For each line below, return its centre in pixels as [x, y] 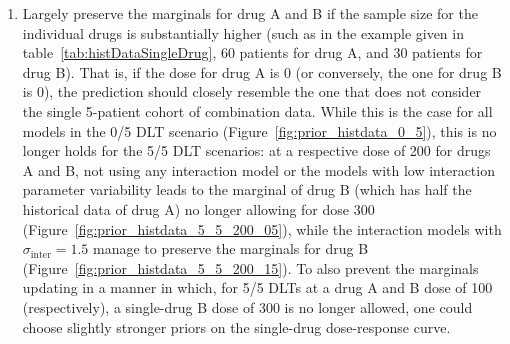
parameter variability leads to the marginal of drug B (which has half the [247, 189]
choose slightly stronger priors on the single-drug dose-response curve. [236, 326]
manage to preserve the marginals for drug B [230, 248]
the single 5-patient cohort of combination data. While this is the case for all [257, 110]
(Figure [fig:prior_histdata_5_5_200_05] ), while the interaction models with [262, 228]
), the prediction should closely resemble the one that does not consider [262, 91]
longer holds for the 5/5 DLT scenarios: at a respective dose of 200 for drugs [256, 150]
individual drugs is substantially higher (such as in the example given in [243, 32]
